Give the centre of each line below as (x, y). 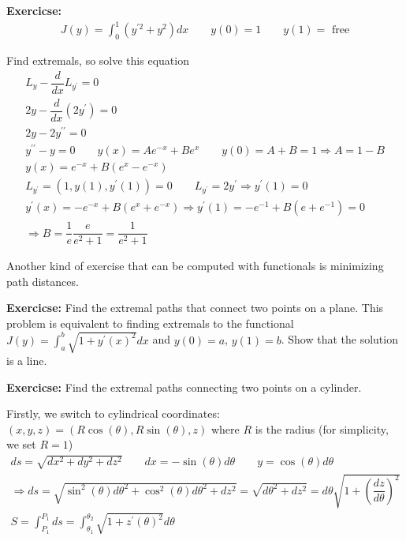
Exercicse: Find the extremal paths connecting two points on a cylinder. (184, 387)
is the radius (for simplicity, (322, 428)
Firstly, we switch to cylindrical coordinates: (113, 413)
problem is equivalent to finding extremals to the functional (150, 323)
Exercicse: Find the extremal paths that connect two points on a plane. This (195, 308)
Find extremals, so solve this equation (98, 60)
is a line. (27, 361)
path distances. (43, 281)
